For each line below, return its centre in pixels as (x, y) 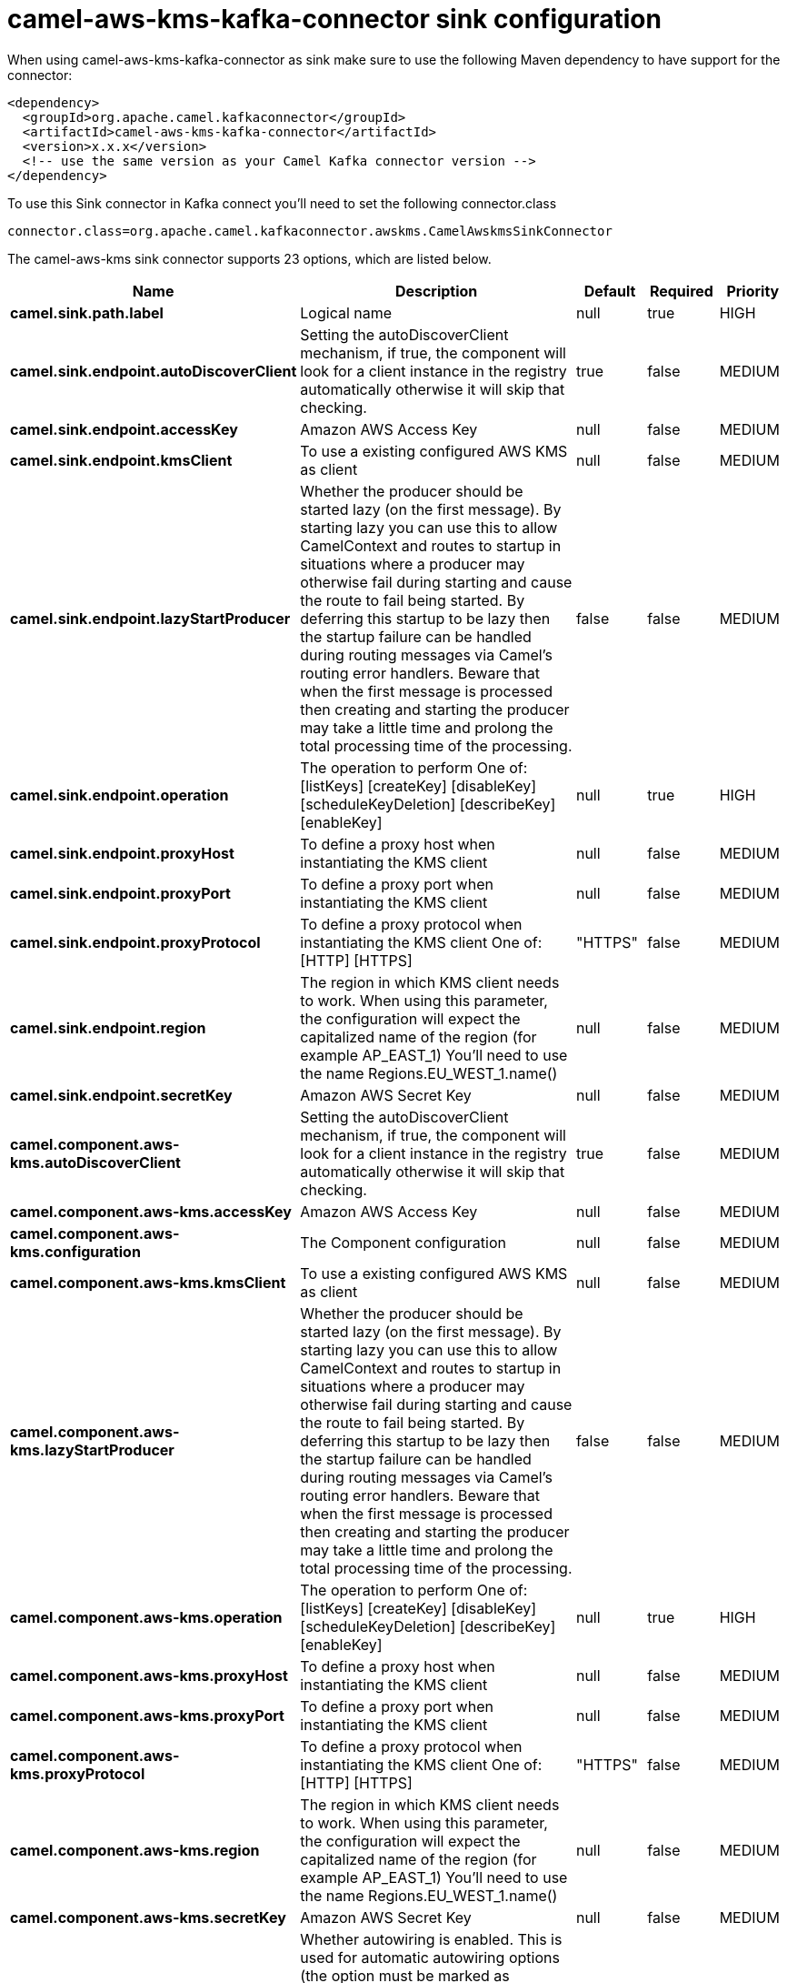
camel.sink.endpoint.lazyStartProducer (150, 618)
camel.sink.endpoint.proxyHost (122, 853)
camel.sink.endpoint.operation (120, 795)
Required (681, 291)
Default (610, 291)
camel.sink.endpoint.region (108, 1027)
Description (436, 291)
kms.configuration (75, 1251)
